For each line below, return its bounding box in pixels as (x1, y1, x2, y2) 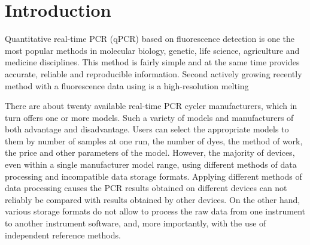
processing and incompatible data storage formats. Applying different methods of (5, 170, 302, 182)
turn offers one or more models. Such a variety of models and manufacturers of (5, 111, 294, 123)
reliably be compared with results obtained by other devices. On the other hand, (5, 193, 300, 205)
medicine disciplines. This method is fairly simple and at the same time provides (5, 56, 300, 68)
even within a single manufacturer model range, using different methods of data (5, 158, 297, 171)
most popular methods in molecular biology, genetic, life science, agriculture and (5, 44, 300, 56)
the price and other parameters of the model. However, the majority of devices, (5, 146, 295, 159)
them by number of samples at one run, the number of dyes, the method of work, (5, 134, 303, 147)
